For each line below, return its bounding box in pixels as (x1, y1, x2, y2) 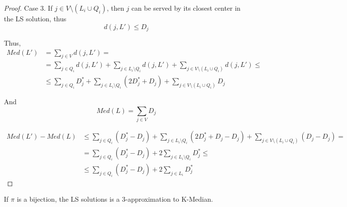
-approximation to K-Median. (125, 194, 213, 204)
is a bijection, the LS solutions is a (17, 194, 120, 204)
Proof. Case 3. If (4, 3, 52, 13)
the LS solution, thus (4, 14, 67, 23)
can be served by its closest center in (131, 3, 241, 13)
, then (106, 3, 124, 13)
